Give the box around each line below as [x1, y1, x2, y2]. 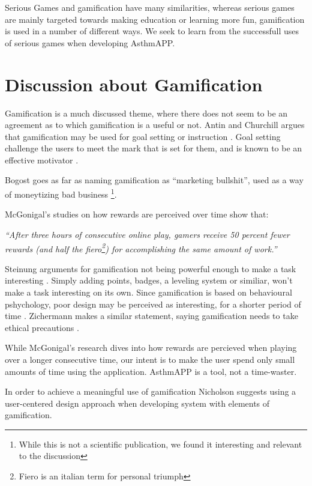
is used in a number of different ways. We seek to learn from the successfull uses [5, 25, 299, 37]
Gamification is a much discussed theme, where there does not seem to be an [5, 106, 288, 119]
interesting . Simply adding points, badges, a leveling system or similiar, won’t [5, 274, 293, 287]
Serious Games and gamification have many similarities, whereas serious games [5, 1, 295, 13]
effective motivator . [5, 153, 79, 166]
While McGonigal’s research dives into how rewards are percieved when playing [5, 341, 297, 354]
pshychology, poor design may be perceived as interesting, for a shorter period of [5, 297, 301, 310]
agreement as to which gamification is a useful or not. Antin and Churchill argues [5, 118, 305, 131]
